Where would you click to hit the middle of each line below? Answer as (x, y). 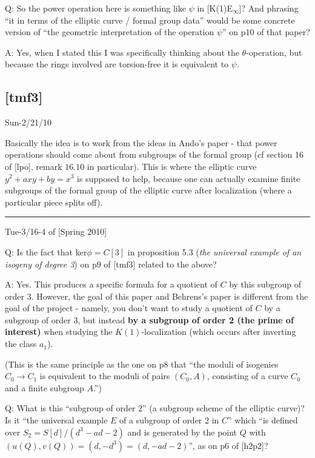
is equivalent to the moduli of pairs (105, 376)
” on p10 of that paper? (266, 32)
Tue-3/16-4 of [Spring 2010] (56, 231)
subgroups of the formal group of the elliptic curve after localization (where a (148, 190)
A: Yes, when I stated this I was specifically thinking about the (122, 52)
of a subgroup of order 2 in (169, 420)
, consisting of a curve (247, 376)
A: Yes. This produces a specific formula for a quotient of (111, 284)
